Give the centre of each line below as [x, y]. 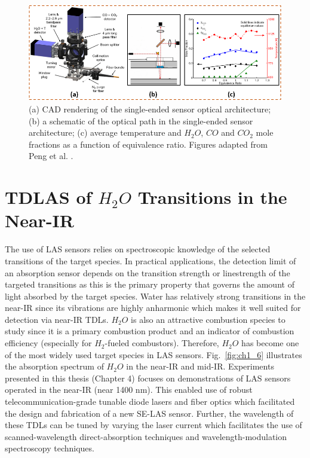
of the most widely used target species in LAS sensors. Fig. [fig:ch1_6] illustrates [154, 354]
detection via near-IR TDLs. [57, 319]
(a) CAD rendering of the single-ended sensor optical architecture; [150, 109]
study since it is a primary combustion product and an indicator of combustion [150, 331]
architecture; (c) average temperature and [105, 132]
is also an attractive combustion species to [208, 319]
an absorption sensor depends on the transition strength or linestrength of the [148, 272]
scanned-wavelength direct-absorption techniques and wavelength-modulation [146, 436]
